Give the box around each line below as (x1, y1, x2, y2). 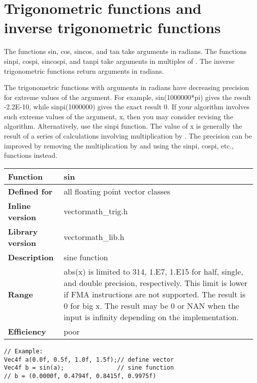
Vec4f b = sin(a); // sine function (4, 364, 174, 372)
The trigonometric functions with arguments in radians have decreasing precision (4, 82, 249, 93)
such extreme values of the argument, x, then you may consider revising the (4, 111, 233, 121)
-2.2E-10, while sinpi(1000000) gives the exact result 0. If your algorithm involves (4, 101, 250, 112)
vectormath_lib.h (64, 231, 125, 243)
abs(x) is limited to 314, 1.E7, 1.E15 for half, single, (64, 265, 244, 277)
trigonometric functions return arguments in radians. (4, 65, 164, 76)
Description (8, 251, 54, 263)
